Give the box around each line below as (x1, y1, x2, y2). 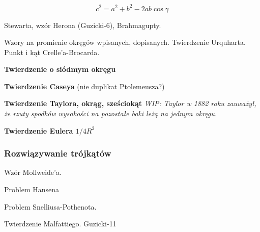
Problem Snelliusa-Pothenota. (4, 201, 97, 212)
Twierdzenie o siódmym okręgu (4, 64, 116, 74)
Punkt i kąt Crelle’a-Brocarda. (4, 46, 100, 57)
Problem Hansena (4, 184, 60, 195)
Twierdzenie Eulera (4, 125, 73, 136)
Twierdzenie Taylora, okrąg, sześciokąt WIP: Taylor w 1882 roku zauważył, (4, 98, 256, 109)
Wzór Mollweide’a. (4, 167, 62, 177)
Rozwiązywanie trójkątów (4, 147, 111, 160)
